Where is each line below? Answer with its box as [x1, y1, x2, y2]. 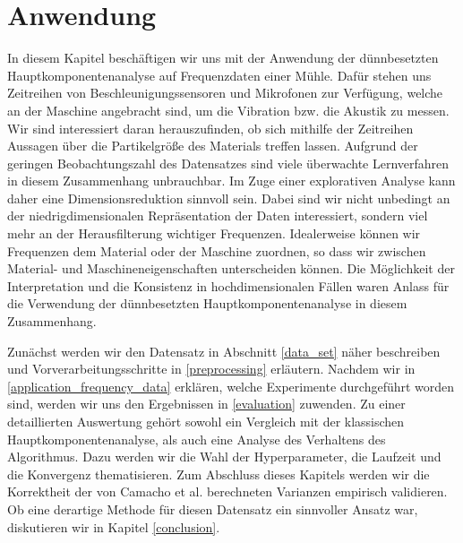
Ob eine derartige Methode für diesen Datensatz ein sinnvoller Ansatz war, [7, 499, 418, 518]
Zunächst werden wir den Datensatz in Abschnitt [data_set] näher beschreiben [7, 341, 441, 360]
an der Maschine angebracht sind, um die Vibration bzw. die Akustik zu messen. [7, 100, 450, 119]
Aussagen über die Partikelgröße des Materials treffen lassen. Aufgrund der [7, 136, 418, 155]
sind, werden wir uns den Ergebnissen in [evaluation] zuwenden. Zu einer [7, 394, 406, 413]
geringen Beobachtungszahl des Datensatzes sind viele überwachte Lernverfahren [7, 153, 450, 172]
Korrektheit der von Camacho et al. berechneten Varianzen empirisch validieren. [7, 482, 448, 501]
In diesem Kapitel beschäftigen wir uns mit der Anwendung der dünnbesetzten [7, 48, 439, 67]
